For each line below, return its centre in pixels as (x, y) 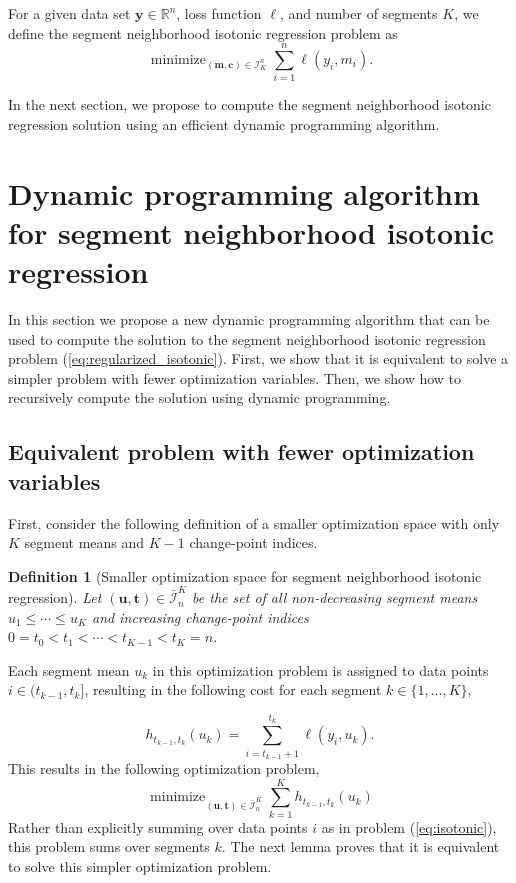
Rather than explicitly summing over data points (158, 826)
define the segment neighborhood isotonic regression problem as (203, 32)
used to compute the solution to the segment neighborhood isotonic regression (247, 338)
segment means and (84, 542)
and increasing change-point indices (200, 616)
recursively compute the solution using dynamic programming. (199, 397)
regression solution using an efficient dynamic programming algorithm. (224, 123)
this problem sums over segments (109, 846)
